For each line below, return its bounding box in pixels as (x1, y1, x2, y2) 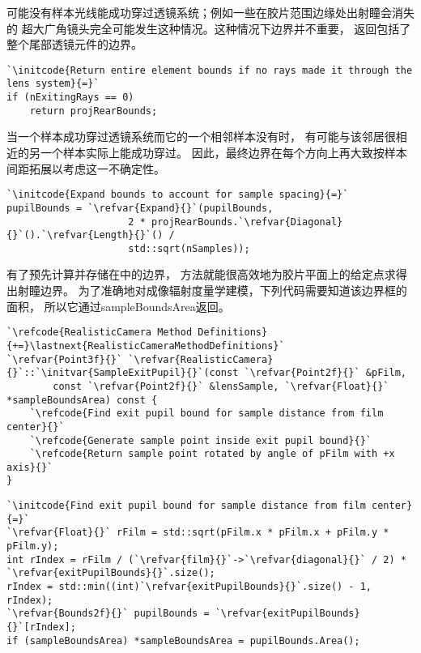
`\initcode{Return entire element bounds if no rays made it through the (6, 64, 413, 76)
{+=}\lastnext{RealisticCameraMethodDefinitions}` (6, 339, 285, 352)
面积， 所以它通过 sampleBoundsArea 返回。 (6, 297, 230, 314)
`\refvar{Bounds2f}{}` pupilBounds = (6, 608, 210, 620)
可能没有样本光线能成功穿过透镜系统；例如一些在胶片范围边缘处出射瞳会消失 (6, 4, 415, 20)
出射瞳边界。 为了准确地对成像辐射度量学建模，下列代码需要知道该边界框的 (6, 282, 407, 299)
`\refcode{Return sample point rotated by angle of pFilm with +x (29, 448, 395, 460)
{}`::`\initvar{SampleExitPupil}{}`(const (6, 367, 239, 379)
